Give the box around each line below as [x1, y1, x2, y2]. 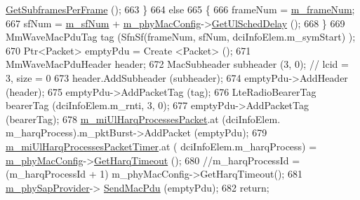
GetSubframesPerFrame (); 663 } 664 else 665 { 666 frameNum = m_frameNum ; [6, 2, 355, 16]
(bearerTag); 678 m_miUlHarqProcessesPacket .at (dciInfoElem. [6, 111, 281, 126]
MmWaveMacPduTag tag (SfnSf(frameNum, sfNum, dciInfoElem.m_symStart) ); [6, 29, 356, 44]
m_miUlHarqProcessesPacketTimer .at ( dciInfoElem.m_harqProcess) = [6, 138, 317, 153]
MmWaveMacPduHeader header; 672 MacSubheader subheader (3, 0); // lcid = [6, 57, 349, 71]
